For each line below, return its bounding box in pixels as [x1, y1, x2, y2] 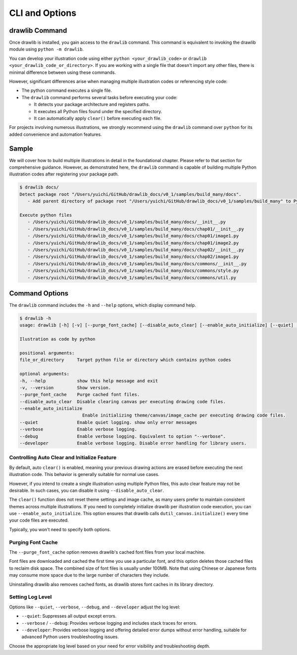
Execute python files [19, 212, 72, 218]
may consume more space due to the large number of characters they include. [9, 572, 170, 578]
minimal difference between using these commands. [9, 69, 116, 75]
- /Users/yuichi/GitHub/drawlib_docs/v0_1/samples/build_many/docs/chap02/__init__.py [27, 247, 245, 252]
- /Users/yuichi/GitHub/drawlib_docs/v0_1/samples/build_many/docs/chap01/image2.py [27, 240, 239, 245]
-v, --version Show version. [19, 385, 111, 390]
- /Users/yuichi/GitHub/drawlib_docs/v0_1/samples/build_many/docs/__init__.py [27, 219, 226, 225]
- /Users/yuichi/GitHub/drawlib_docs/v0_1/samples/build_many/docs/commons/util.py [27, 275, 237, 280]
